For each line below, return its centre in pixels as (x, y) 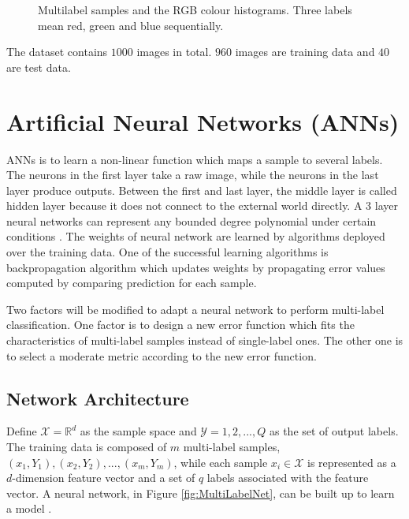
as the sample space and (138, 431)
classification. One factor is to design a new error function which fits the (180, 325)
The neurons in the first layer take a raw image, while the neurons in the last (193, 175)
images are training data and (305, 52)
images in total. (174, 52)
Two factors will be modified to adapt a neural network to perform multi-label (195, 309)
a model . (29, 508)
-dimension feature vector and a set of (104, 478)
